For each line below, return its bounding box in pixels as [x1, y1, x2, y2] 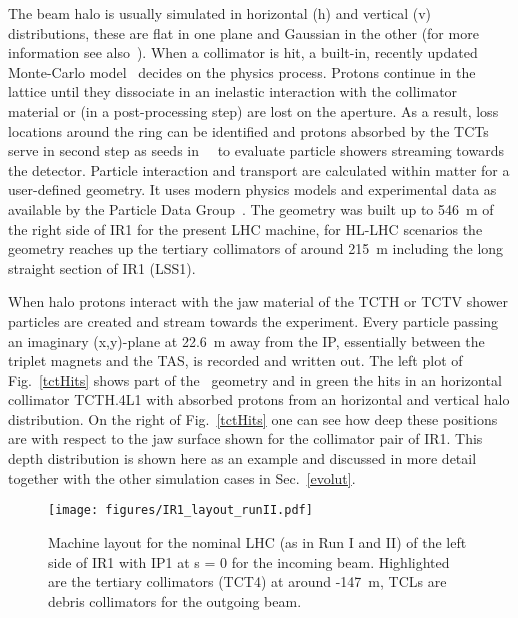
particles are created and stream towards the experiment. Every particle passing [8, 310, 499, 331]
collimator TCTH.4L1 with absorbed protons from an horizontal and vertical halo [8, 389, 510, 410]
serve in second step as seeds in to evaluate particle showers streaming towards [8, 140, 504, 161]
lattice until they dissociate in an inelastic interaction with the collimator [8, 81, 458, 102]
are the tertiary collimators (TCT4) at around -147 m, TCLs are [48, 571, 447, 592]
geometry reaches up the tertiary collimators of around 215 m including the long [8, 238, 504, 259]
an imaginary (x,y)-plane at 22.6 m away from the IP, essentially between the [8, 330, 485, 351]
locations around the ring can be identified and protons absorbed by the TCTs [8, 120, 489, 141]
